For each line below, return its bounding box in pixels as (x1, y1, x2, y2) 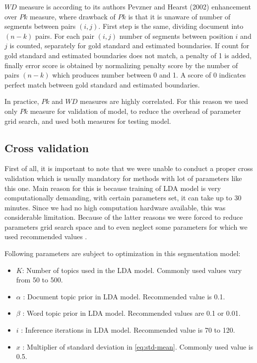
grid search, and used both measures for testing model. (4, 115, 171, 126)
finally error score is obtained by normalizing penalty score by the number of (4, 60, 238, 70)
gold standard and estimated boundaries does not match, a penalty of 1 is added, (4, 50, 252, 60)
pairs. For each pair (35, 30, 94, 41)
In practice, (4, 96, 39, 106)
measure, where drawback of (29, 11, 116, 21)
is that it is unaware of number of (128, 11, 231, 21)
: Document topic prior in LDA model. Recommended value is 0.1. (23, 291, 225, 301)
